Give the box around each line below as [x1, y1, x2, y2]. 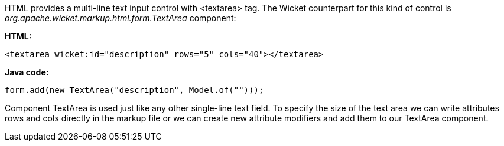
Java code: [5, 67, 49, 77]
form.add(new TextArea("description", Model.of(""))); [5, 85, 264, 95]
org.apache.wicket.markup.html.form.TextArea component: [5, 13, 236, 23]
